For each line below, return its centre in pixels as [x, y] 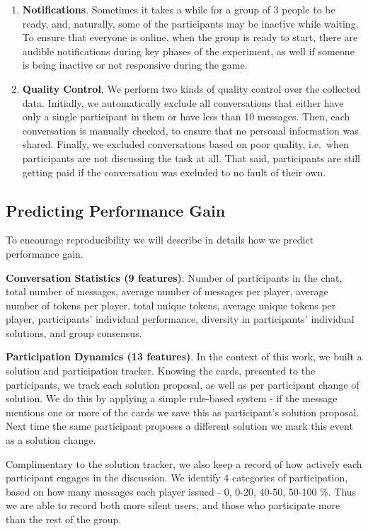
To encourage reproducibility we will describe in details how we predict [160, 240]
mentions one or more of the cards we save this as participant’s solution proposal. [183, 412]
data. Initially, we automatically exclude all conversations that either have [183, 102]
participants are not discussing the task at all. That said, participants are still [191, 158]
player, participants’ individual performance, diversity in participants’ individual [180, 319]
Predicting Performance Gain [116, 210]
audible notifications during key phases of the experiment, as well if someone [188, 51]
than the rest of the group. [64, 519]
